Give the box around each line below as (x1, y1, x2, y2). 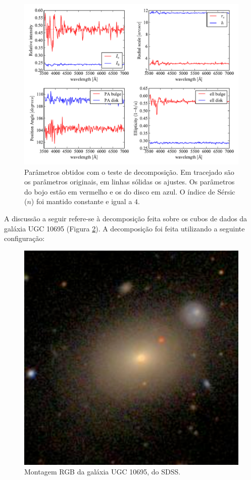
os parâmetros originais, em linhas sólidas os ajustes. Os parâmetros (24, 176, 235, 187)
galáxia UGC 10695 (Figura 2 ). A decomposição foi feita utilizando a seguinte (4, 223, 245, 233)
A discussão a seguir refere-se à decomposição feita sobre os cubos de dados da (4, 213, 247, 223)
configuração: (4, 233, 45, 244)
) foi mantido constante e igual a (31, 196, 132, 207)
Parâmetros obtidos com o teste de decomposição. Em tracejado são (24, 166, 234, 177)
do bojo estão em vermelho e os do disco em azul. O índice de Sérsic (24, 186, 235, 197)
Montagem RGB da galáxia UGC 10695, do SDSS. (24, 466, 181, 477)
